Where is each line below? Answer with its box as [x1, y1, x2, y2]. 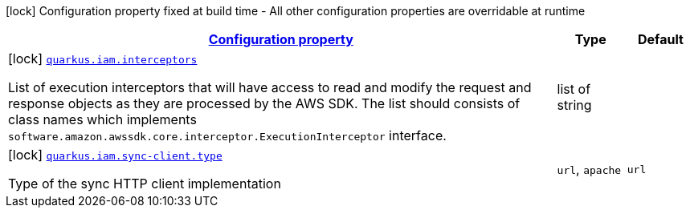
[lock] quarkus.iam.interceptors [8, 50, 198, 67]
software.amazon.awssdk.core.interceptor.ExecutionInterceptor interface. [8, 127, 447, 143]
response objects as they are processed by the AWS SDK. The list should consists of [8, 95, 521, 111]
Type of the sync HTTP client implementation [8, 176, 281, 192]
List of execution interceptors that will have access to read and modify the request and [8, 79, 532, 95]
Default [637, 31, 684, 47]
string [557, 97, 592, 113]
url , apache [557, 161, 622, 177]
